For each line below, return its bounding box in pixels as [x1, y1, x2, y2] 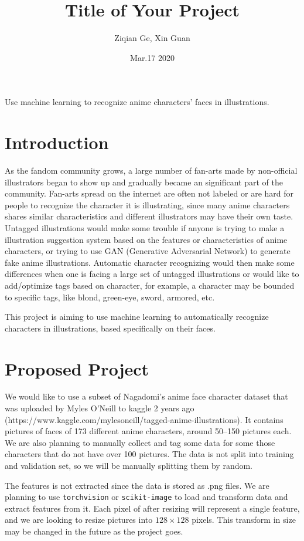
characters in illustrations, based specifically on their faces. [5, 322, 216, 334]
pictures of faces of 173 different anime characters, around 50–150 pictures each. [5, 425, 292, 437]
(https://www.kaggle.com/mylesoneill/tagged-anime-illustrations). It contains [5, 413, 283, 425]
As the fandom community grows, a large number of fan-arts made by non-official [5, 164, 298, 177]
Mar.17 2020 [130, 51, 175, 63]
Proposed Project [5, 356, 149, 380]
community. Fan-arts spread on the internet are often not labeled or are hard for [5, 187, 294, 200]
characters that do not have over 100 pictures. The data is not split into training [5, 448, 294, 460]
